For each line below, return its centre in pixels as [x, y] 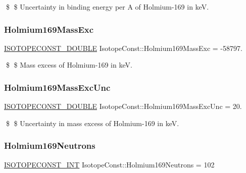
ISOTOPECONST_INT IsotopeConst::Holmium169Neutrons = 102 [109, 164]
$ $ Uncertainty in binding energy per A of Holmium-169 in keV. [107, 7]
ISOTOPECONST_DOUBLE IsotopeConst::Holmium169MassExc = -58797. [123, 48]
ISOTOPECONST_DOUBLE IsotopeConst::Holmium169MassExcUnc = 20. [123, 106]
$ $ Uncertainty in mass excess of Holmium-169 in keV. [92, 123]
